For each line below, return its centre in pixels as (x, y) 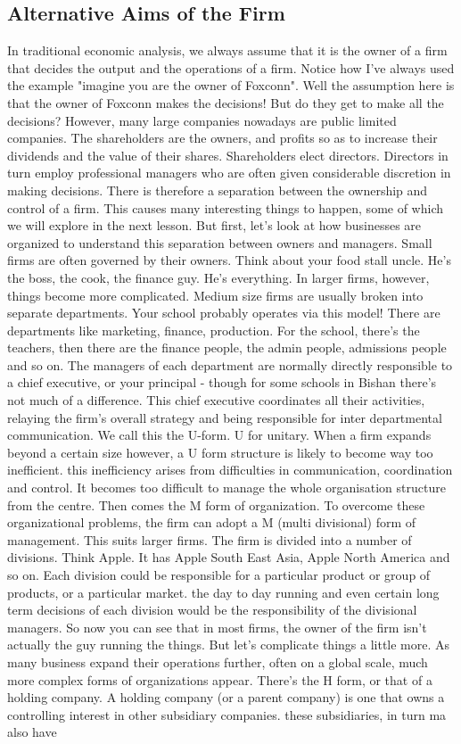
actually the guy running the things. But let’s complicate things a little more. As (229, 645)
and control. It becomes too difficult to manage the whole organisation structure (226, 488)
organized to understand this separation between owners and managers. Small (220, 242)
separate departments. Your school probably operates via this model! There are (224, 313)
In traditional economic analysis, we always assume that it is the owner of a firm (227, 50)
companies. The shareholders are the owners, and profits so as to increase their (222, 138)
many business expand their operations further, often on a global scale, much (218, 661)
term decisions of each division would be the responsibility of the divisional (212, 610)
